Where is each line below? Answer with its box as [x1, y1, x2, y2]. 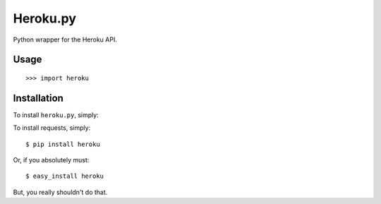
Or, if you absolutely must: [13, 156, 90, 164]
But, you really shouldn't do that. [13, 188, 108, 196]
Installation [13, 92, 64, 104]
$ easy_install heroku [25, 172, 104, 180]
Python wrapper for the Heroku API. [13, 35, 118, 44]
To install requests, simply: [13, 124, 91, 132]
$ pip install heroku [25, 140, 100, 148]
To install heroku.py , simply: [13, 110, 99, 119]
